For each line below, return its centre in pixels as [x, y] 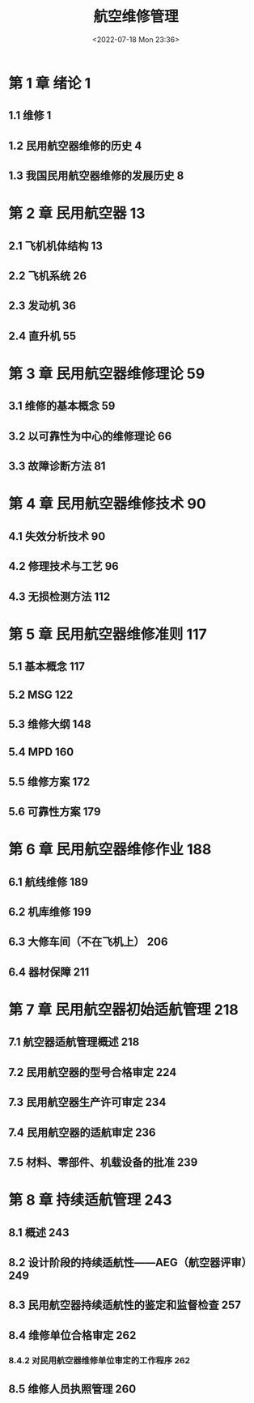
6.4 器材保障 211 [49, 972]
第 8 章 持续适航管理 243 [90, 1200]
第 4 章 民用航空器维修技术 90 [107, 504]
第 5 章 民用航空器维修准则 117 [108, 634]
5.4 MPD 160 [41, 753]
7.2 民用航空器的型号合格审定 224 [93, 1072]
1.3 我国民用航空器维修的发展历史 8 [96, 176]
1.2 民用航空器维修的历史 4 [75, 145]
